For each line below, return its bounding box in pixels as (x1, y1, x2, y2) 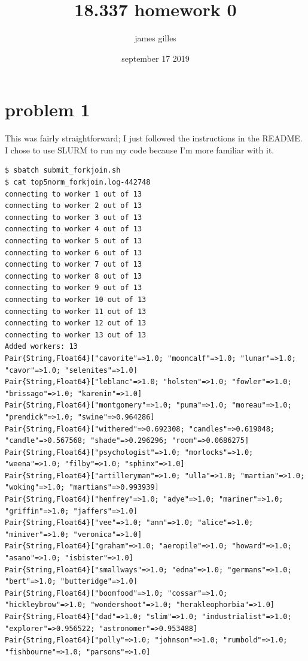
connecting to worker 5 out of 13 (5, 237, 142, 245)
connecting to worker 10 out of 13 (5, 295, 147, 304)
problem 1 (5, 97, 90, 122)
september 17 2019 (121, 52, 190, 64)
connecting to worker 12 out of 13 (5, 319, 147, 328)
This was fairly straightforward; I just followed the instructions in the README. (5, 132, 303, 144)
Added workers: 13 (5, 342, 78, 351)
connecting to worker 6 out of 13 (5, 248, 142, 257)
